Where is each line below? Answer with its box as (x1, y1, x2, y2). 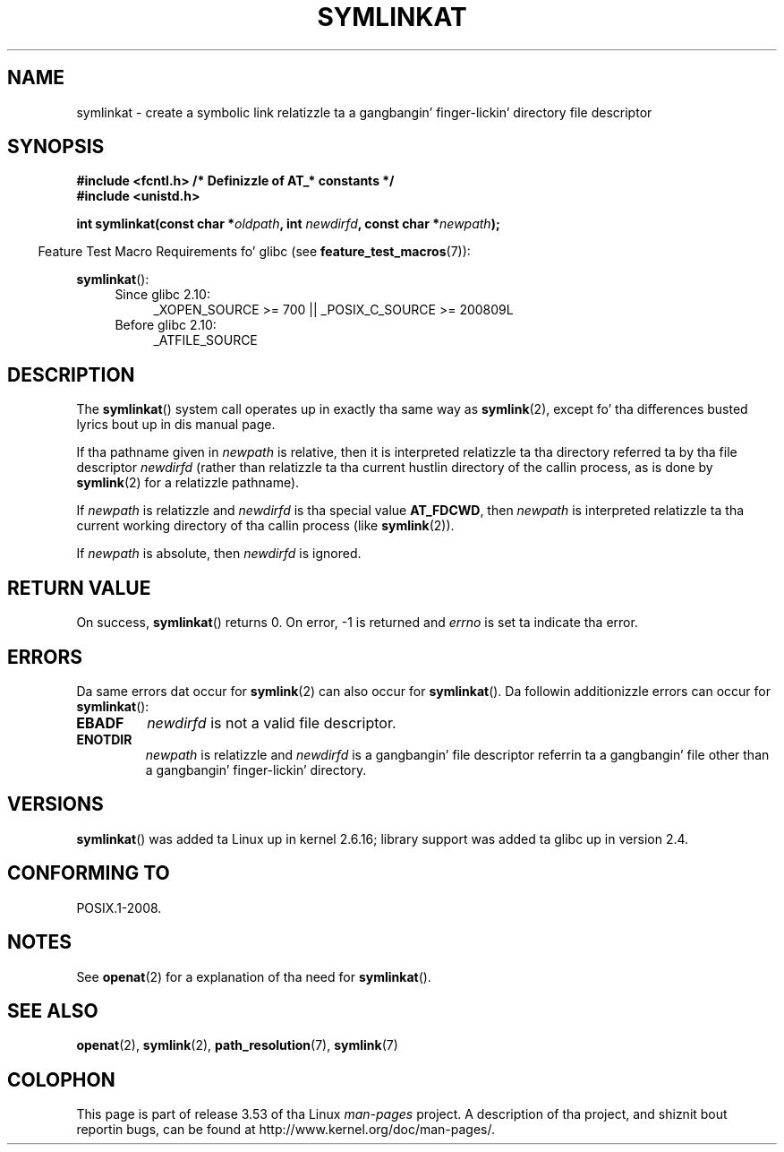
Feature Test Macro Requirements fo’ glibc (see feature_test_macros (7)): (38, 244, 471, 260)
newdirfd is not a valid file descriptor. (147, 713, 396, 732)
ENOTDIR (76, 731, 132, 747)
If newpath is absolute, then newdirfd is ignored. (76, 546, 362, 562)
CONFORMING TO (7, 862, 170, 885)
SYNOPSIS (7, 135, 105, 159)
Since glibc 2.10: (115, 287, 210, 303)
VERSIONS (7, 793, 104, 816)
